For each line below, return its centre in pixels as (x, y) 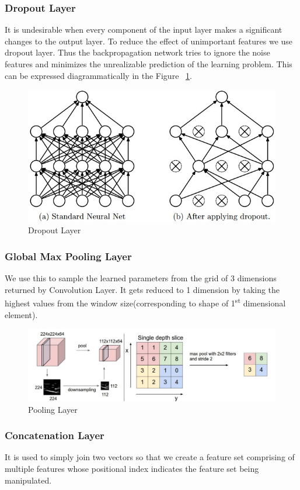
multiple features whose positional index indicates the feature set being (132, 468)
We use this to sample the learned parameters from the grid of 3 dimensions (141, 278)
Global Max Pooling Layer (68, 256)
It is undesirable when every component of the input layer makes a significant (144, 30)
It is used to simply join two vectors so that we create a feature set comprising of (150, 457)
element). (21, 314)
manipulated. (28, 480)
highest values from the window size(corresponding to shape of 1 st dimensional (145, 302)
